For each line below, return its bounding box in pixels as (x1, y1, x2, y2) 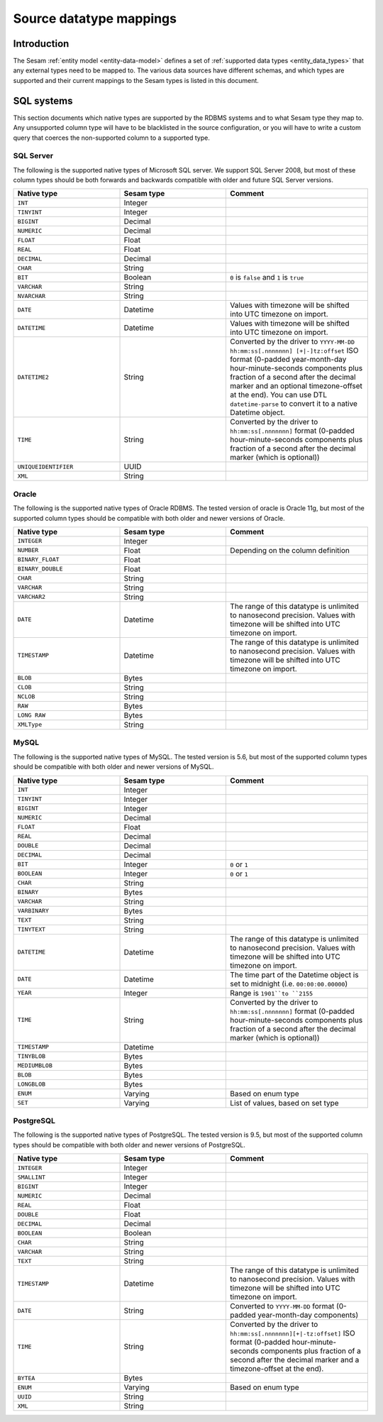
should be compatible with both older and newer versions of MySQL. (13, 763, 214, 771)
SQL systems (13, 94, 73, 106)
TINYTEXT (17, 926, 46, 933)
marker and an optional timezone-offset (230, 381, 363, 391)
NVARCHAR (17, 292, 46, 299)
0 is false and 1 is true (230, 272, 304, 282)
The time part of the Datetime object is (230, 969, 359, 979)
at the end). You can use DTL (230, 390, 328, 400)
